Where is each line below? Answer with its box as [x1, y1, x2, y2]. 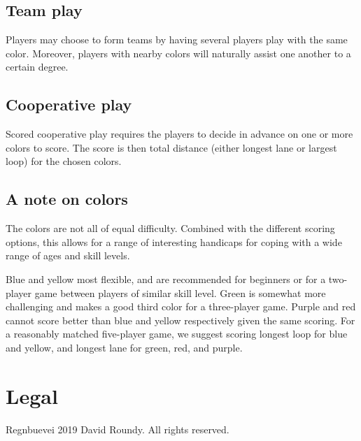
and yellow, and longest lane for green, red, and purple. [6, 340, 243, 354]
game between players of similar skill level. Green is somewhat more [34, 285, 326, 300]
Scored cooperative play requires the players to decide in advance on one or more [6, 126, 353, 141]
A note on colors [6, 188, 128, 210]
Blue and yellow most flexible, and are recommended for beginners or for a [6, 271, 326, 286]
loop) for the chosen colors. [6, 154, 122, 168]
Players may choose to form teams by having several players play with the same [6, 32, 348, 47]
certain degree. [6, 59, 69, 74]
